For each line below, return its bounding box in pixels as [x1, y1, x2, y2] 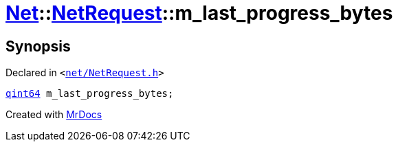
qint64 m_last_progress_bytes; [5, 88, 174, 100]
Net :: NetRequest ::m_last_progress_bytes [5, 1, 393, 25]
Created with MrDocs [5, 109, 102, 121]
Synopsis [5, 37, 71, 55]
